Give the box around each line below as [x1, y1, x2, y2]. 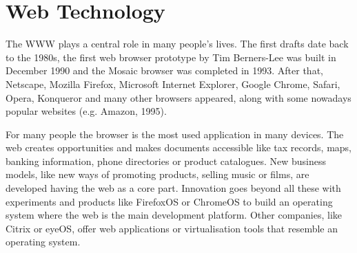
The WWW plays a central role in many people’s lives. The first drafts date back [6, 36, 349, 51]
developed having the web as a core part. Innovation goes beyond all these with [6, 181, 341, 195]
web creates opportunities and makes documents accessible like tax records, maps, [6, 140, 351, 155]
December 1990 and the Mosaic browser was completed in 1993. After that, [6, 63, 323, 78]
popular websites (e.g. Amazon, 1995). [6, 104, 167, 118]
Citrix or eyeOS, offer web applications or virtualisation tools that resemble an [6, 221, 338, 235]
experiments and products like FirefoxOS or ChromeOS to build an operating [6, 194, 333, 208]
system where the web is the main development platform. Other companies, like [6, 208, 343, 222]
